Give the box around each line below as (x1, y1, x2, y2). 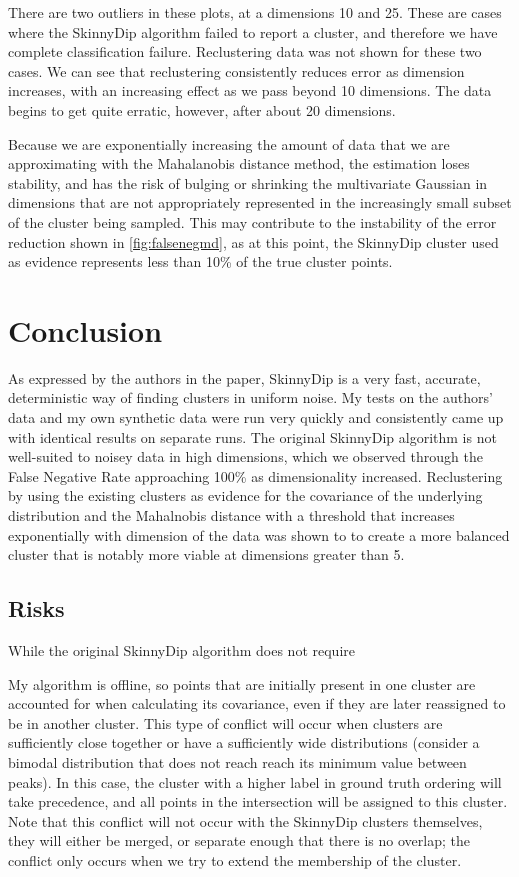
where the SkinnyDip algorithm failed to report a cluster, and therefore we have (8, 21, 498, 42)
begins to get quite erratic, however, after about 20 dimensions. (8, 99, 396, 120)
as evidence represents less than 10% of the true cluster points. (8, 251, 393, 272)
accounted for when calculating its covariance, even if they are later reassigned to (8, 693, 506, 714)
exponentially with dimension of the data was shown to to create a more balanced (8, 524, 510, 545)
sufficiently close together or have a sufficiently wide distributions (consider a (8, 732, 480, 753)
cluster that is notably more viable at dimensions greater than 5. (8, 544, 405, 565)
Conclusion (8, 309, 163, 350)
